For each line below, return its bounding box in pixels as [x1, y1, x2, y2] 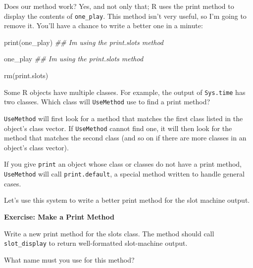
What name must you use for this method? [4, 254, 135, 265]
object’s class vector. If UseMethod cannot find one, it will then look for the [4, 123, 232, 133]
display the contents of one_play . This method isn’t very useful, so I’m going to [4, 10, 247, 21]
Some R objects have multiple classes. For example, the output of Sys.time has [4, 87, 246, 97]
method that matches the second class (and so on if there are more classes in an [4, 133, 247, 143]
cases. [4, 178, 21, 188]
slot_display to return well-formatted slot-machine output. [4, 238, 188, 248]
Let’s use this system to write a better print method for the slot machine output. [4, 195, 250, 205]
